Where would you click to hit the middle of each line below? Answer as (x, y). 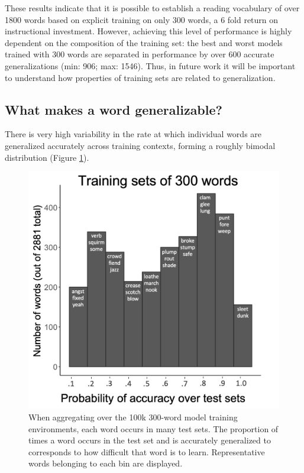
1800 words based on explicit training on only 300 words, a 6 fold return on (142, 19)
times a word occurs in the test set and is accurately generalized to (150, 440)
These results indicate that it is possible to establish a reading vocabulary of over (152, 8)
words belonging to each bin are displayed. (106, 463)
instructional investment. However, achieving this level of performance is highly (148, 31)
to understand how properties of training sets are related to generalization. (140, 77)
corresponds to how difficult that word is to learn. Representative (147, 451)
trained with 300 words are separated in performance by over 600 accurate (140, 54)
